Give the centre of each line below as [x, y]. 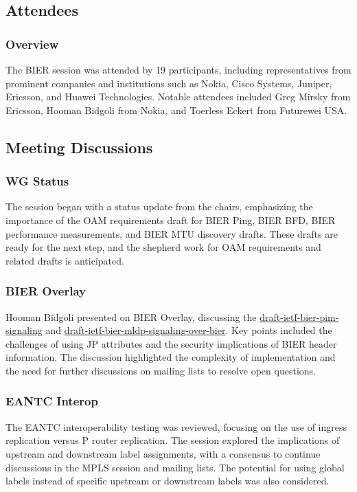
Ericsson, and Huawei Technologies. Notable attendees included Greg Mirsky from [178, 97]
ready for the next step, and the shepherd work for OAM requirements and [163, 247]
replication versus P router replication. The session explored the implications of [173, 440]
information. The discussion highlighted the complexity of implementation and [171, 357]
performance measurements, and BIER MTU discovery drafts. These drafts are [172, 233]
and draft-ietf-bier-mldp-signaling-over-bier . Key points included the [189, 330]
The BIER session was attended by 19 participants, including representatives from [178, 69]
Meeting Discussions [79, 147]
